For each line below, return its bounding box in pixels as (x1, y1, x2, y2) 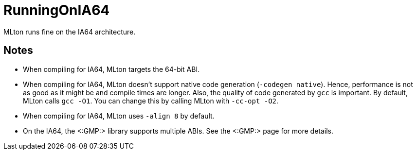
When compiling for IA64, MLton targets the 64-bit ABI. (23, 65, 200, 73)
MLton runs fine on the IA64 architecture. (3, 27, 136, 36)
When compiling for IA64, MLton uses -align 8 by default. (23, 111, 215, 120)
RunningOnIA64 (3, 2, 110, 18)
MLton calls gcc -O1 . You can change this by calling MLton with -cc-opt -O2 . (23, 96, 279, 105)
